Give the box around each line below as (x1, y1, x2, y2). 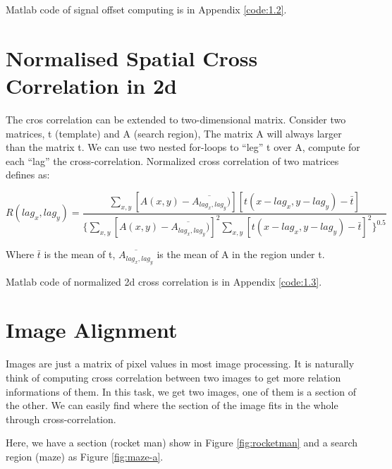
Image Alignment (6, 315, 178, 344)
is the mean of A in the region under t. (157, 247, 325, 262)
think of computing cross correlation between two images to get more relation (6, 370, 341, 384)
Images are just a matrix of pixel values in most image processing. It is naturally (6, 356, 355, 371)
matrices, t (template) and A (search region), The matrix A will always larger (6, 126, 342, 140)
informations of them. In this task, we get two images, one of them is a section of (6, 384, 357, 398)
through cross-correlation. (6, 411, 116, 426)
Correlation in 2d (6, 71, 177, 99)
